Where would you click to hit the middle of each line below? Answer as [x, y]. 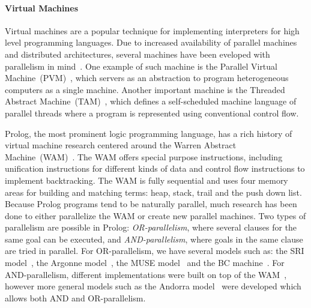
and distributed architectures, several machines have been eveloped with [137, 54]
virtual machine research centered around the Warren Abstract [121, 145]
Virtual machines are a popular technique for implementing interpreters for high [152, 30]
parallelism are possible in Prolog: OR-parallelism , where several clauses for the [151, 227]
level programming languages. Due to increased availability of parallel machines [151, 42]
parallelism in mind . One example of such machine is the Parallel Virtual [141, 66]
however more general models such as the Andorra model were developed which [153, 286]
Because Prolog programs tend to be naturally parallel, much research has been [151, 204]
